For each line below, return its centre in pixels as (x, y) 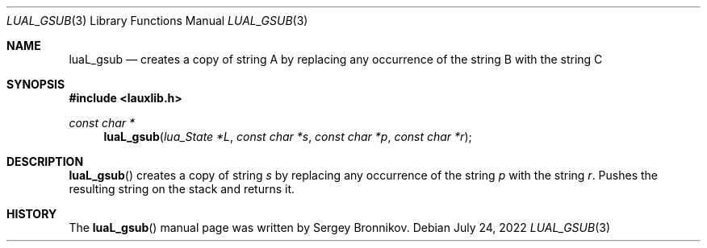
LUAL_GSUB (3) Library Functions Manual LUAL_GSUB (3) (157, 21)
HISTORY (32, 214)
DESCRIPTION (45, 161)
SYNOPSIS (36, 84)
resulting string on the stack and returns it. (182, 189)
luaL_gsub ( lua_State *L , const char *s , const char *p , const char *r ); (288, 136)
